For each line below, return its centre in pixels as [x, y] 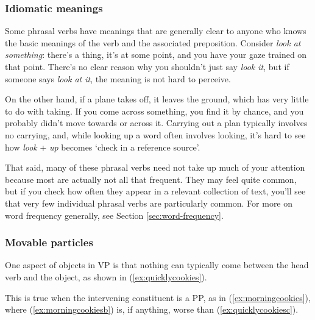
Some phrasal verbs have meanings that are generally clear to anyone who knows [156, 31]
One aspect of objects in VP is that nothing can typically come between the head [157, 265]
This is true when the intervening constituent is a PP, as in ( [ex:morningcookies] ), [158, 297]
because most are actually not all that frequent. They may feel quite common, [151, 179]
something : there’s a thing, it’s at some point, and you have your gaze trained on [156, 55]
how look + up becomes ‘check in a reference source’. [103, 147]
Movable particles [49, 242]
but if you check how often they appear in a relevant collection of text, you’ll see [155, 191]
